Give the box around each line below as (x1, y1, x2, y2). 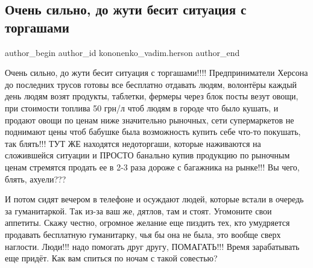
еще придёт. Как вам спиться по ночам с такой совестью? (5, 252, 218, 264)
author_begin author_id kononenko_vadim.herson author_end (5, 46, 240, 58)
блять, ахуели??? (5, 172, 66, 185)
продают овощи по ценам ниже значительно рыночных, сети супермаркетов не (5, 113, 294, 126)
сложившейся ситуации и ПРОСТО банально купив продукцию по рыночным (5, 149, 290, 161)
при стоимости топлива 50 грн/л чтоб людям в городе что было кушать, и (5, 101, 279, 114)
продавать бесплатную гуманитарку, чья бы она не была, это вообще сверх (5, 228, 281, 240)
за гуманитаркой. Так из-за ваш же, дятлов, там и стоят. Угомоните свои (5, 204, 272, 217)
